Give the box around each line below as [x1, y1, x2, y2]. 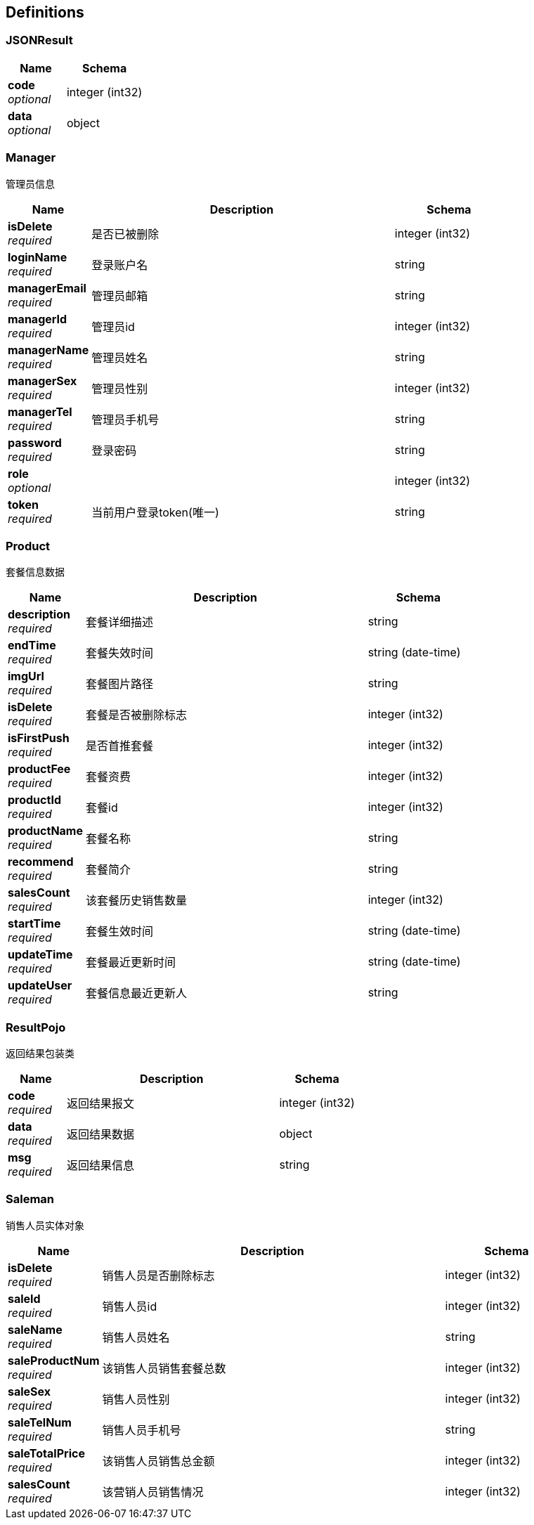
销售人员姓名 [102, 1330, 170, 1344]
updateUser [8, 978, 72, 993]
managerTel [8, 404, 72, 419]
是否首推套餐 [86, 739, 154, 753]
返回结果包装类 [6, 1047, 74, 1060]
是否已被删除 [91, 226, 159, 241]
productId [8, 793, 61, 807]
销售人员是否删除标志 [102, 1268, 215, 1283]
